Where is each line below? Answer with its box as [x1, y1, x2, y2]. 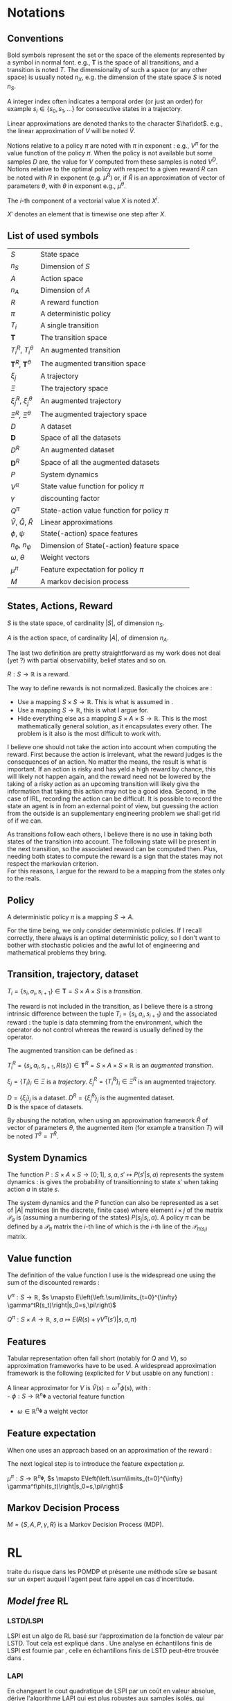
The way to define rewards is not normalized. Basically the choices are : [7, 684, 213, 692]
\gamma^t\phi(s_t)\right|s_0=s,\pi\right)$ [7, 1482, 123, 1490]
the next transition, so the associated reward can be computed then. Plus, [7, 845, 218, 853]
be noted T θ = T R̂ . [7, 1131, 59, 1140]
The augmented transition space [40, 359, 146, 368]
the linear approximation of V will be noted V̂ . [7, 127, 136, 135]
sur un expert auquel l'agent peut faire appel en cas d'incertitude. [7, 1575, 195, 1583]
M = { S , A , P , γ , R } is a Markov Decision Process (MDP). [7, 1521, 164, 1529]
